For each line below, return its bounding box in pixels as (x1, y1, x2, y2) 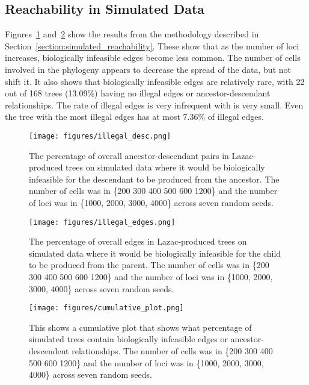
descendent (29, 345, 69, 357)
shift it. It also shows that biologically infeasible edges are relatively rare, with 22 (5, 75, 305, 87)
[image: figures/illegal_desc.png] (29, 131, 171, 140)
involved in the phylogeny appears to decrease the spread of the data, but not (5, 63, 291, 75)
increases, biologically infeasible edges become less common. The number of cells (5, 51, 301, 64)
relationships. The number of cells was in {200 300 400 (72, 345, 273, 357)
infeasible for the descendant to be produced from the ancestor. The (29, 172, 280, 185)
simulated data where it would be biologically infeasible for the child (29, 246, 281, 259)
